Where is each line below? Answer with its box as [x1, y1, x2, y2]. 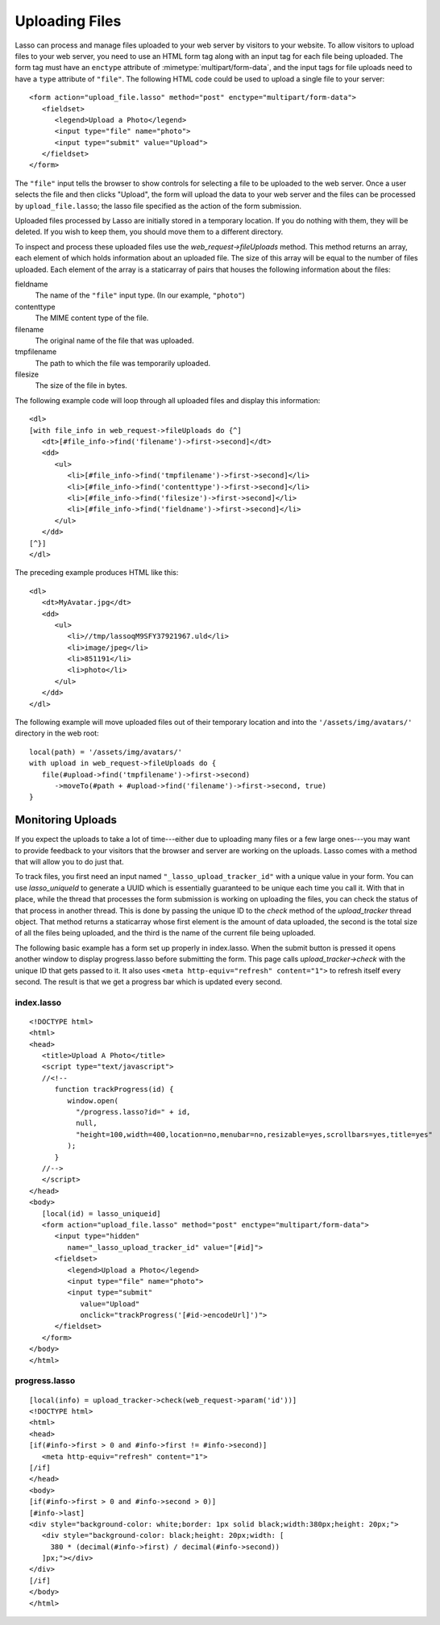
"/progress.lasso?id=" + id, [75, 1107, 191, 1117]
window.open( [67, 1096, 119, 1105]
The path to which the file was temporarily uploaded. [35, 358, 211, 368]
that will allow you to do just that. [15, 857, 124, 867]
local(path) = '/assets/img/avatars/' [29, 747, 183, 756]
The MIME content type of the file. [35, 313, 149, 323]
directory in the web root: [15, 728, 100, 738]
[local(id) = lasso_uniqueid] [41, 1209, 161, 1218]
